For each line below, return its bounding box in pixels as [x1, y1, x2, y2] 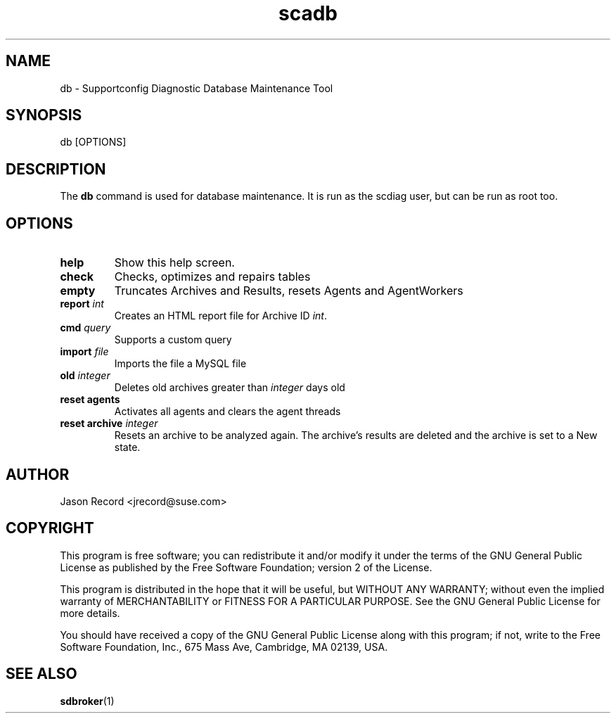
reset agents [60, 393, 120, 406]
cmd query [60, 322, 111, 334]
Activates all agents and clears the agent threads [114, 405, 341, 418]
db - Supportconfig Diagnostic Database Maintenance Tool [60, 82, 333, 94]
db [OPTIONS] [60, 136, 127, 148]
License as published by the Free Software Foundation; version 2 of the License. [60, 561, 432, 573]
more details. [60, 606, 120, 619]
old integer [60, 369, 110, 382]
